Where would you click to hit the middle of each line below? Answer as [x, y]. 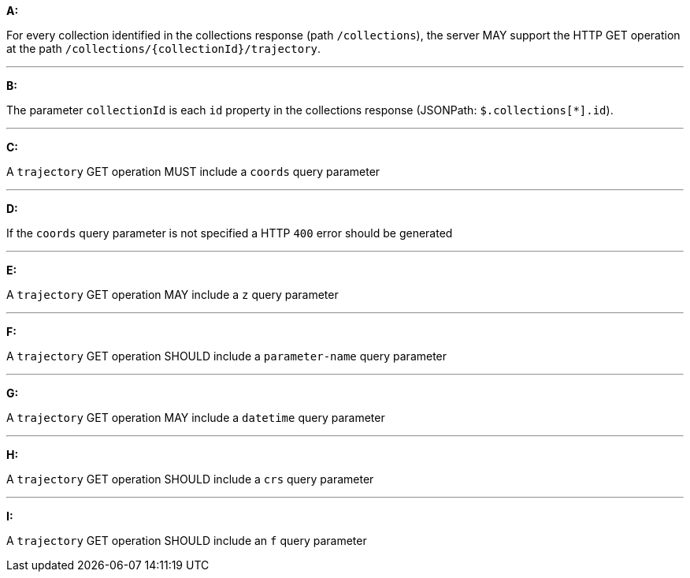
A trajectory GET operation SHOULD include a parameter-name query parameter [227, 356]
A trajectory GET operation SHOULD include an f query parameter [187, 541]
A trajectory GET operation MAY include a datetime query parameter [196, 418]
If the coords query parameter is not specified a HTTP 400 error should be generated [230, 233]
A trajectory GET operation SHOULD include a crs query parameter [190, 479]
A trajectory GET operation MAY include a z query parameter [172, 295]
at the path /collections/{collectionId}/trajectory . [164, 48]
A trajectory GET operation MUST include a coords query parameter [193, 172]
